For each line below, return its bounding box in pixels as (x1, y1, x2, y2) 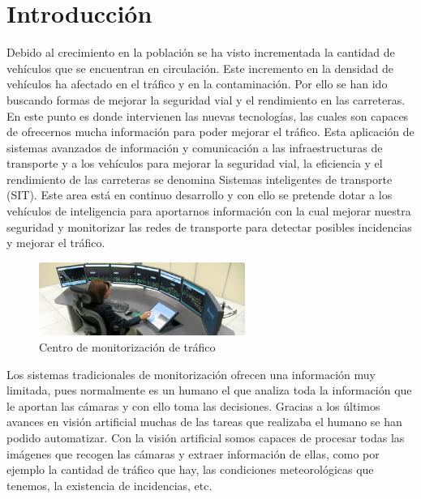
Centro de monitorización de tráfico (39, 339, 216, 356)
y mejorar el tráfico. (6, 234, 105, 251)
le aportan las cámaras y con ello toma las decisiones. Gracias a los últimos (6, 397, 380, 414)
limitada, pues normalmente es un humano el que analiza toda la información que (6, 382, 412, 399)
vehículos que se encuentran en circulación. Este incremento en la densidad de (6, 59, 393, 76)
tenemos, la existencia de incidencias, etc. (6, 476, 213, 493)
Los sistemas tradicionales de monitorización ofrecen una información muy (6, 365, 376, 382)
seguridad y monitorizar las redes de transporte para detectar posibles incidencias (6, 218, 412, 235)
